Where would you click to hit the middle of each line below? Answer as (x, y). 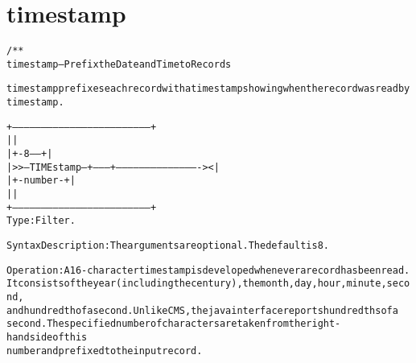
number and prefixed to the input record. (105, 351)
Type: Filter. (41, 221)
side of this (58, 337)
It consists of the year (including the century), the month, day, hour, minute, (197, 284)
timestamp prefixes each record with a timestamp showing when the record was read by (208, 89)
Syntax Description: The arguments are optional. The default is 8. (168, 245)
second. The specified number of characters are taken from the (157, 324)
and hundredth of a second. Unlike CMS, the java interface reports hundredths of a (202, 310)
